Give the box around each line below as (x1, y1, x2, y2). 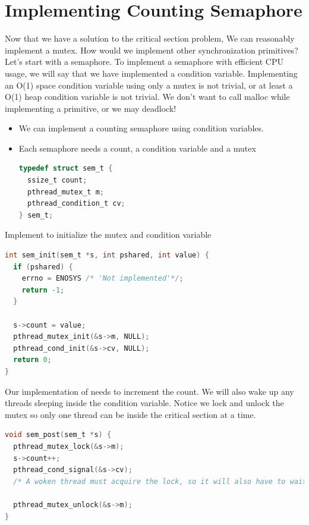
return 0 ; (13, 356, 52, 364)
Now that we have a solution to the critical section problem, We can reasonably (5, 32, 295, 45)
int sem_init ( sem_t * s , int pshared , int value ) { (5, 251, 209, 260)
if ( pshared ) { (13, 262, 73, 271)
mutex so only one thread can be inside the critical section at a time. (5, 408, 256, 420)
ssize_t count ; (27, 176, 87, 185)
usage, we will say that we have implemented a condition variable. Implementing (5, 67, 298, 79)
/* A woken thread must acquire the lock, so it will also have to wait (13, 477, 307, 486)
